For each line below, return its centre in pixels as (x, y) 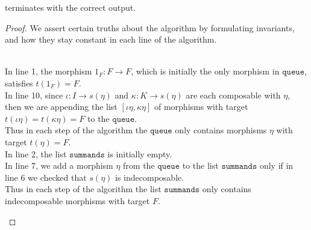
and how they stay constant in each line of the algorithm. (111, 39)
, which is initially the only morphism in (205, 71)
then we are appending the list (61, 107)
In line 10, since (34, 95)
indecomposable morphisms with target (77, 200)
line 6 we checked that (46, 177)
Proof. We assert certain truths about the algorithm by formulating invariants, (150, 27)
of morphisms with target (201, 107)
